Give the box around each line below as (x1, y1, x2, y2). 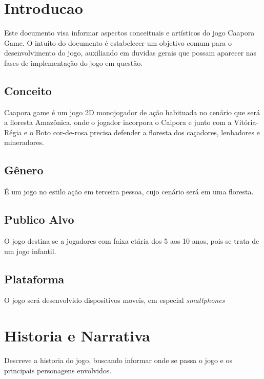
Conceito (4, 82, 52, 98)
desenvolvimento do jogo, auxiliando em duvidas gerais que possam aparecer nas (4, 47, 257, 58)
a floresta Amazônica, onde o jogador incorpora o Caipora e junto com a (4, 117, 232, 128)
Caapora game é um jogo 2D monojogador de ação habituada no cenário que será (4, 106, 260, 117)
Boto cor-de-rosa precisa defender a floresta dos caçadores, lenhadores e (35, 127, 260, 137)
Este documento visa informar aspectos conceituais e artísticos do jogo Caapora (4, 27, 255, 38)
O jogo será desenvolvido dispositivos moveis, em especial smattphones (4, 295, 225, 305)
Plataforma (4, 270, 65, 286)
